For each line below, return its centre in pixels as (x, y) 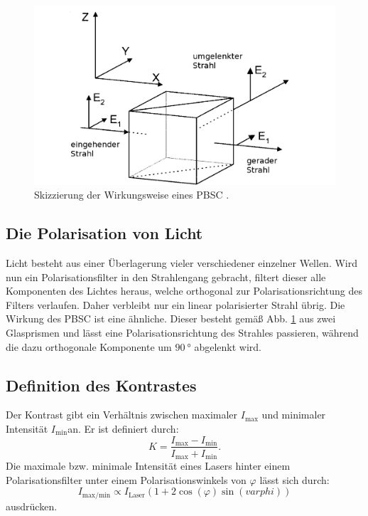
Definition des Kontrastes (101, 385)
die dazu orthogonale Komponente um (89, 346)
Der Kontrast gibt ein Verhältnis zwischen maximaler (122, 415)
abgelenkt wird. (228, 346)
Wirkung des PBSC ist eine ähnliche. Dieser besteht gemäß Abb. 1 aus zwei (171, 318)
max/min (96, 495)
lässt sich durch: (294, 479)
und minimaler (294, 415)
